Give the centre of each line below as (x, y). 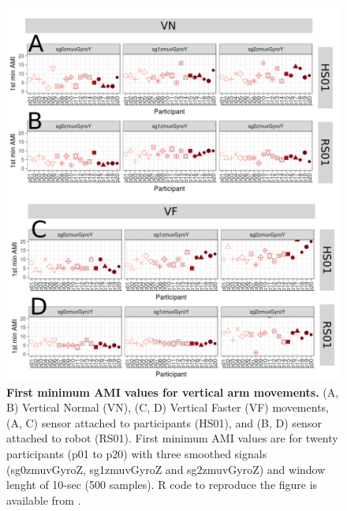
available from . (44, 500)
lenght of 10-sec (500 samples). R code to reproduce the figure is (162, 485)
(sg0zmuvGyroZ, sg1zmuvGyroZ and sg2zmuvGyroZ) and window (166, 469)
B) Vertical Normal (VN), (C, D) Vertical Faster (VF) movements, (168, 407)
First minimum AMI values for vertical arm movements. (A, (173, 392)
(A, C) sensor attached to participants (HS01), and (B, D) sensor (164, 422)
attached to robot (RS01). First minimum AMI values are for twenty (172, 438)
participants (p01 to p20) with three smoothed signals (137, 453)
